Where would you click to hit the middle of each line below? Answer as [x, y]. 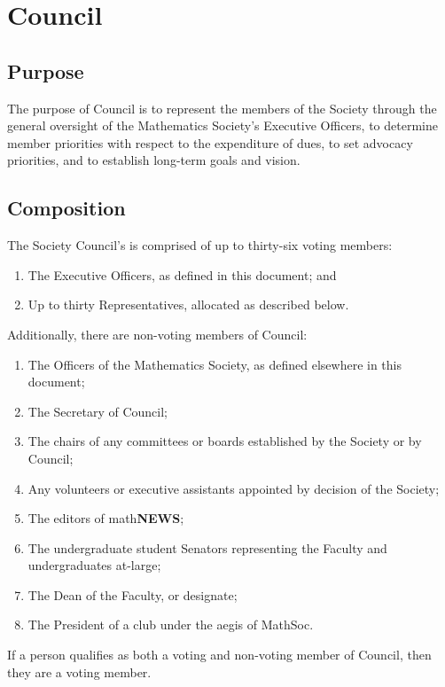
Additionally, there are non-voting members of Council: [157, 334]
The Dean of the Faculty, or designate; [133, 594]
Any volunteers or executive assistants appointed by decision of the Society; [234, 488]
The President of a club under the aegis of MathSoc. [171, 625]
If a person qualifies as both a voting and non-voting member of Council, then [219, 655]
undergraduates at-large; [94, 565]
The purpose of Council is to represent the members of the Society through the [222, 108]
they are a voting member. [79, 671]
